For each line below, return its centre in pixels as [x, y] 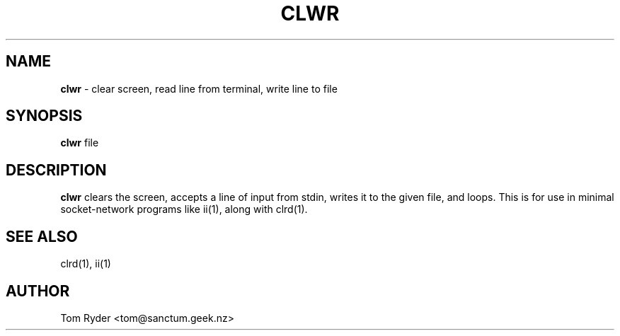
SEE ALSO [42, 236]
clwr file [80, 143]
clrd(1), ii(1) [86, 264]
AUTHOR [38, 291]
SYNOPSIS [44, 116]
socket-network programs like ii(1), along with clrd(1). [184, 209]
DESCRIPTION [56, 170]
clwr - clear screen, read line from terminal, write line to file [199, 88]
